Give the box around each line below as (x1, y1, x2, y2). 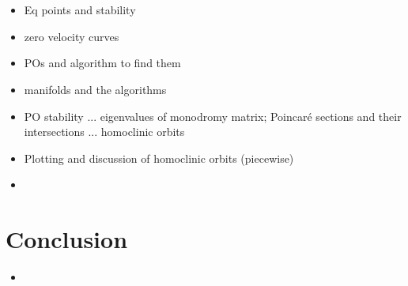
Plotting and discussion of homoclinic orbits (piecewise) (24, 149, 294, 166)
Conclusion (6, 223, 128, 255)
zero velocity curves (24, 28, 119, 44)
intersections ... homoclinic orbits (24, 123, 185, 140)
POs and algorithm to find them (24, 55, 181, 71)
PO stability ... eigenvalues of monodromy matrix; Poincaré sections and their (24, 107, 402, 124)
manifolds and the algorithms (24, 81, 167, 97)
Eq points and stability (24, 2, 136, 18)
